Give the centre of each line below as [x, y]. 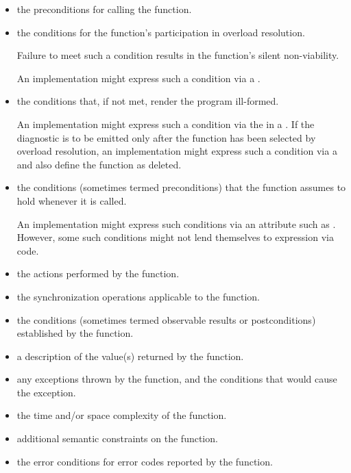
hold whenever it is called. [72, 200]
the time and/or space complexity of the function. [122, 415]
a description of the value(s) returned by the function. [130, 356]
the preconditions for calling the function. [104, 9]
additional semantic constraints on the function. [117, 438]
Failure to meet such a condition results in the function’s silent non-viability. [178, 55]
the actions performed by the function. [98, 273]
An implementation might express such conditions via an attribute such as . [176, 223]
